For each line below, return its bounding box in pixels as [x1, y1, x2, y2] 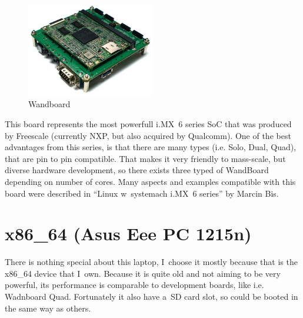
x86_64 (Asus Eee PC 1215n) [5, 221, 252, 246]
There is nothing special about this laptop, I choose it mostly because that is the [5, 256, 298, 268]
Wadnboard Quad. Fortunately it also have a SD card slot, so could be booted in [5, 290, 298, 302]
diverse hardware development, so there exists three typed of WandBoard [5, 164, 269, 176]
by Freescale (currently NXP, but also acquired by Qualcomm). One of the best [5, 129, 291, 141]
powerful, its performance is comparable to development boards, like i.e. [5, 279, 264, 291]
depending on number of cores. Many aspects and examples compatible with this [5, 175, 296, 187]
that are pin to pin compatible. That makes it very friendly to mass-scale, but [5, 152, 286, 164]
